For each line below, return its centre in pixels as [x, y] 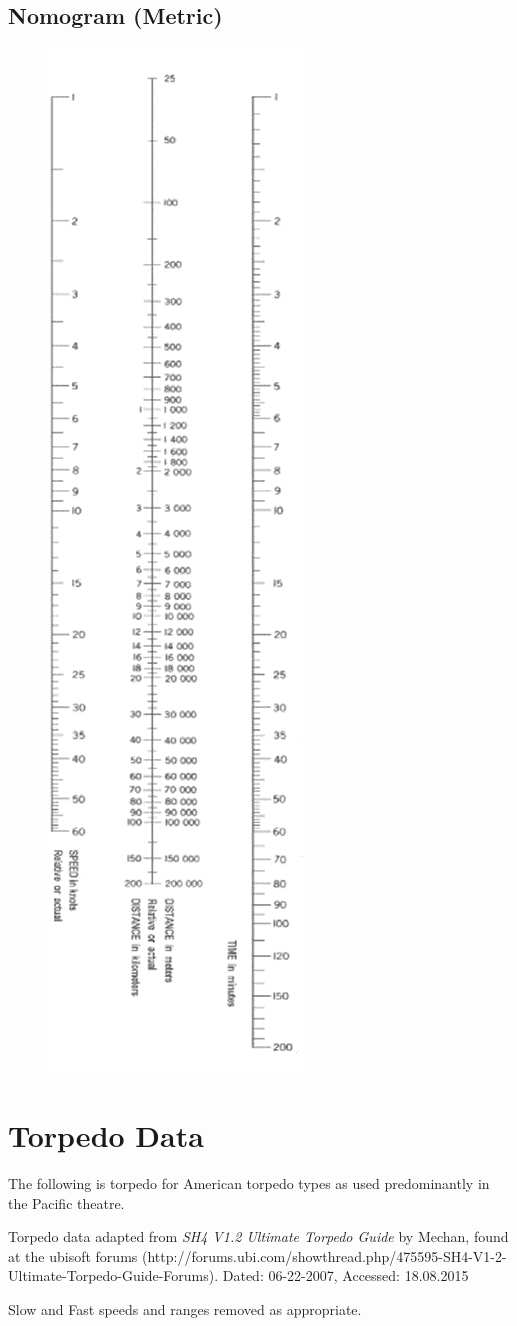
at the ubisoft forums [73, 1255]
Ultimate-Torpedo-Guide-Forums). [113, 1275]
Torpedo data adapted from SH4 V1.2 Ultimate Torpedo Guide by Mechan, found [258, 1236]
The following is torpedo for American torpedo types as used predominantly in [249, 1182]
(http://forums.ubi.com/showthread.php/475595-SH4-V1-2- [324, 1255]
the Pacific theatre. [66, 1202]
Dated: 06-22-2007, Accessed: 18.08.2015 [345, 1275]
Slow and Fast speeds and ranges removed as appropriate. [185, 1308]
